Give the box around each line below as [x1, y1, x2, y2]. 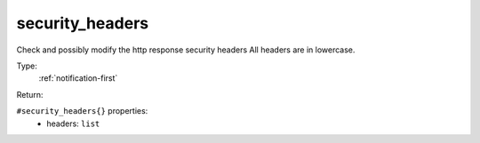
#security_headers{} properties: [16, 106, 148, 116]
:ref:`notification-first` [38, 73, 118, 83]
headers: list [46, 118, 100, 129]
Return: [16, 89, 44, 99]
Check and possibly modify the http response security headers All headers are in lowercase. [16, 44, 356, 55]
